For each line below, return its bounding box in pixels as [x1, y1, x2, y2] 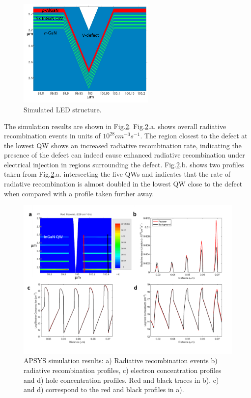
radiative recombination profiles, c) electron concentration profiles [24, 365, 222, 375]
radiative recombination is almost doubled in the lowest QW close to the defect [4, 179, 243, 189]
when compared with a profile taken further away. [4, 188, 154, 198]
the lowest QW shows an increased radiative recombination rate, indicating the [4, 140, 242, 150]
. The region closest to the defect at [140, 131, 248, 141]
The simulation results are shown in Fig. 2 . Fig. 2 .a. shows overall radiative [4, 121, 226, 131]
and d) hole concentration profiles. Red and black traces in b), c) [24, 374, 219, 385]
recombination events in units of [4, 131, 101, 141]
